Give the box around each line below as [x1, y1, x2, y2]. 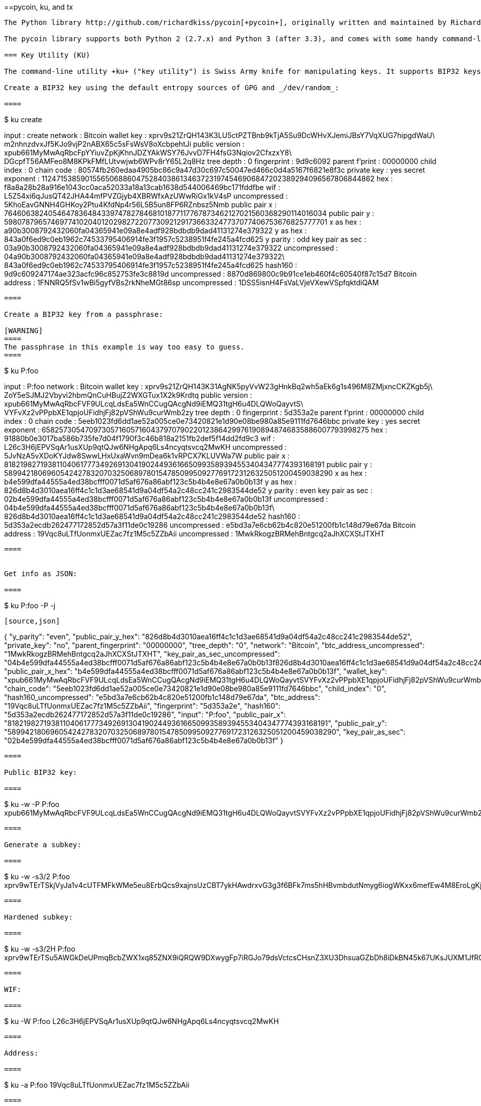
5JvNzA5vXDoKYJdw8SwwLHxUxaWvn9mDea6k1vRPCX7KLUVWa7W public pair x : [4, 451, 290, 460]
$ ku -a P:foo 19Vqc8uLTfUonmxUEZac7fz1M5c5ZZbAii [4, 1081, 190, 1089]
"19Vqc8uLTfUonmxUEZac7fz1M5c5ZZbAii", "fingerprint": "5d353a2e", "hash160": [4, 702, 281, 710]
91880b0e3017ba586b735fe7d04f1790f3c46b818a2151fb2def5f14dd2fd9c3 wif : [4, 434, 275, 443]
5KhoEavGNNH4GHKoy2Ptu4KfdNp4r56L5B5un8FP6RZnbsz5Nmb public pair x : [4, 200, 277, 209]
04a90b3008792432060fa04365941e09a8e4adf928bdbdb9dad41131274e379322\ [4, 252, 285, 261]
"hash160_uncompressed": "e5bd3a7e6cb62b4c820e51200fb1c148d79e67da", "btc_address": [4, 693, 320, 702]
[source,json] [4, 617, 60, 625]
